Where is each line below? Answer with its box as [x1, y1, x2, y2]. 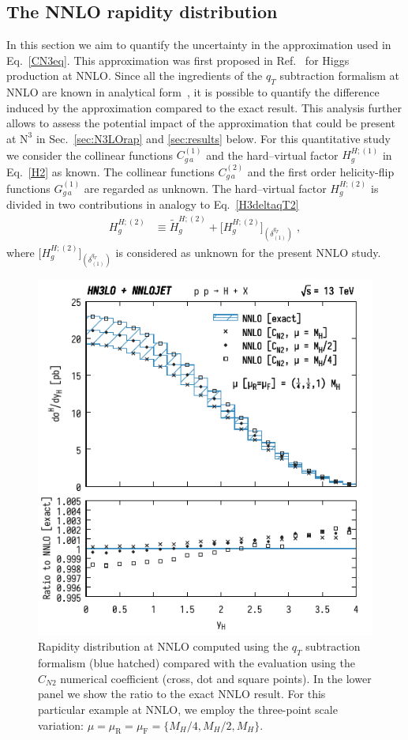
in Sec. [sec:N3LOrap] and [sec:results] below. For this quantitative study [36, 130, 391, 146]
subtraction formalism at [279, 67, 399, 84]
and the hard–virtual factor [206, 146, 339, 163]
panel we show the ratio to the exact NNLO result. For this [38, 685, 326, 702]
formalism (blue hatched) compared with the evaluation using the [38, 655, 355, 671]
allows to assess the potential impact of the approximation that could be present [6, 115, 395, 131]
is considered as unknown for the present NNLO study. [115, 244, 381, 260]
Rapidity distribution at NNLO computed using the [38, 638, 289, 655]
